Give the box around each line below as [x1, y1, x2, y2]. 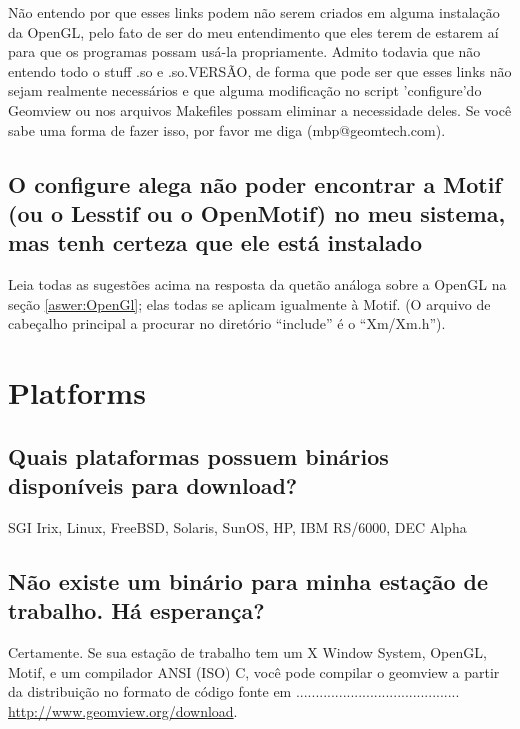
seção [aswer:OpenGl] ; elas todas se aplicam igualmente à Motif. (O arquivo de [8, 293, 491, 314]
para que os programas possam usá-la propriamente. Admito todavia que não [8, 41, 481, 62]
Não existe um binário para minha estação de [8, 565, 489, 596]
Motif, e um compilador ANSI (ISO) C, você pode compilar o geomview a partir [8, 661, 500, 682]
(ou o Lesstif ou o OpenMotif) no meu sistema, [8, 197, 506, 228]
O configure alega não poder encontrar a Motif [8, 168, 502, 199]
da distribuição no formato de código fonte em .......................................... [8, 681, 460, 702]
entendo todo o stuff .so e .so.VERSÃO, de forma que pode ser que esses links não [8, 60, 512, 81]
